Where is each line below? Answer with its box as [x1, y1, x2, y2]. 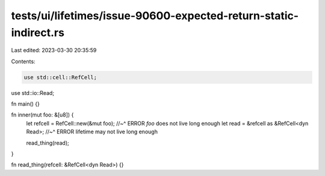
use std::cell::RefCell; [23, 74, 97, 80]
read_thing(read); [26, 139, 69, 147]
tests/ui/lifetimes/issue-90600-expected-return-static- [11, 9, 299, 22]
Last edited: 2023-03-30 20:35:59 [11, 47, 97, 54]
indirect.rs [11, 26, 64, 39]
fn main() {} [11, 100, 40, 108]
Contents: [11, 58, 36, 65]
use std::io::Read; [11, 89, 54, 96]
